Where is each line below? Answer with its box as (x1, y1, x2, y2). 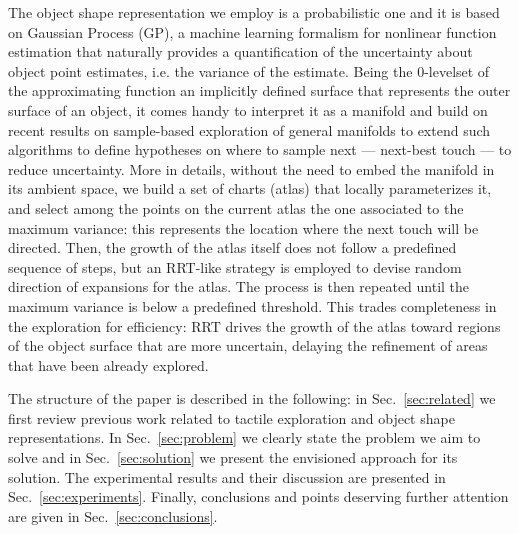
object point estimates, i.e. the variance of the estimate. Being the (8, 60, 413, 81)
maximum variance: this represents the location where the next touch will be (8, 217, 479, 238)
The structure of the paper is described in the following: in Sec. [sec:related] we (8, 388, 496, 409)
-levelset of (424, 60, 490, 81)
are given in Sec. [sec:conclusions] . (8, 505, 218, 526)
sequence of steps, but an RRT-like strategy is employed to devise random (8, 256, 462, 277)
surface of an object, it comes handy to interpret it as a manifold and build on (8, 99, 488, 120)
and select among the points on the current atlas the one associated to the (8, 197, 464, 218)
